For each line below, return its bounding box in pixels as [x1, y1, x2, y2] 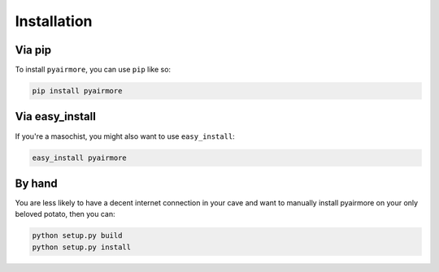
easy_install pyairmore [32, 153, 128, 162]
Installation [15, 12, 93, 30]
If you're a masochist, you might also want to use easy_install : [15, 131, 235, 141]
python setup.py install [32, 242, 132, 252]
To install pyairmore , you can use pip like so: [15, 65, 171, 75]
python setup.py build [32, 231, 123, 240]
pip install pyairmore [32, 86, 123, 96]
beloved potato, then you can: [15, 209, 115, 219]
